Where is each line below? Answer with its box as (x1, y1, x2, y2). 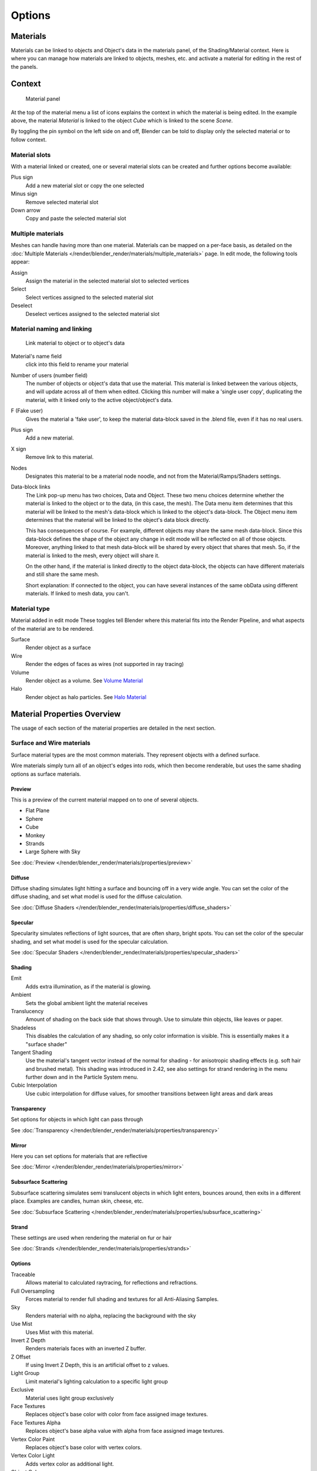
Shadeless (11, 1024, 36, 1031)
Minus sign (11, 190, 38, 197)
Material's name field (11, 352, 62, 360)
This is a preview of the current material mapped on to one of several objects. (11, 796, 199, 803)
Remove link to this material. (25, 454, 94, 461)
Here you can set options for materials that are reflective (11, 1153, 148, 1160)
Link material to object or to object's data (25, 339, 125, 347)
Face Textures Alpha (11, 1419, 61, 1426)
